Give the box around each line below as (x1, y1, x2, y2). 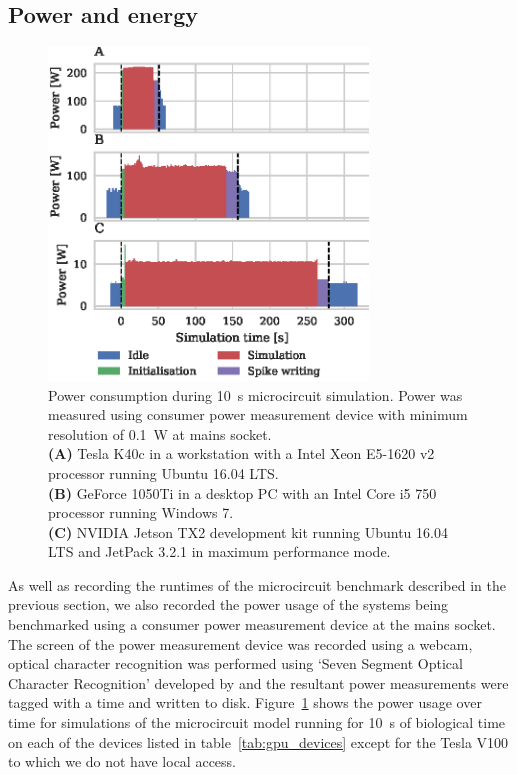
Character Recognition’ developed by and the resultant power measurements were (8, 672, 509, 693)
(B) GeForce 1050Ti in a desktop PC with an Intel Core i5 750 (48, 482, 437, 503)
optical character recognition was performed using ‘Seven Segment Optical (8, 653, 463, 674)
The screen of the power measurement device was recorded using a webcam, (8, 633, 473, 654)
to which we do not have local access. (8, 751, 236, 772)
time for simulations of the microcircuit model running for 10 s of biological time (8, 712, 506, 733)
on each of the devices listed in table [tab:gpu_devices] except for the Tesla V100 (8, 731, 509, 752)
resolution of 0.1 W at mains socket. (48, 423, 272, 444)
